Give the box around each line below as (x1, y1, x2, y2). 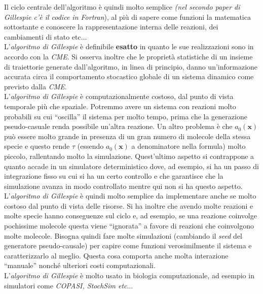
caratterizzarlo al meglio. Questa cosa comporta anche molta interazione (4, 250, 229, 260)
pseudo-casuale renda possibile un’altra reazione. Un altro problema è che (4, 121, 233, 132)
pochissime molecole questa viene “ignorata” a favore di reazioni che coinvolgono (4, 220, 254, 231)
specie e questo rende (4, 141, 70, 151)
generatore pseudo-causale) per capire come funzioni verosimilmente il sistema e (4, 240, 252, 251)
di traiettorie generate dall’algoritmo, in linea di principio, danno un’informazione (4, 61, 258, 72)
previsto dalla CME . (4, 81, 67, 91)
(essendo (77, 141, 104, 151)
